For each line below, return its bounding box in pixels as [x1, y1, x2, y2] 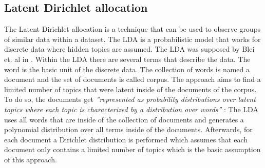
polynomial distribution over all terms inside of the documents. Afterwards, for [4, 124, 253, 135]
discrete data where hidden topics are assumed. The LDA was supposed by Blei [4, 44, 255, 54]
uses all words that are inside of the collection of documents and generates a [4, 114, 244, 124]
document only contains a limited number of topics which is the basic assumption [4, 144, 261, 155]
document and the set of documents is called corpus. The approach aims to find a [4, 74, 261, 85]
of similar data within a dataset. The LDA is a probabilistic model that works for [4, 33, 261, 44]
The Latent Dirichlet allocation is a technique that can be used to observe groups [4, 24, 260, 34]
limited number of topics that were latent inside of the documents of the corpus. [4, 83, 257, 94]
